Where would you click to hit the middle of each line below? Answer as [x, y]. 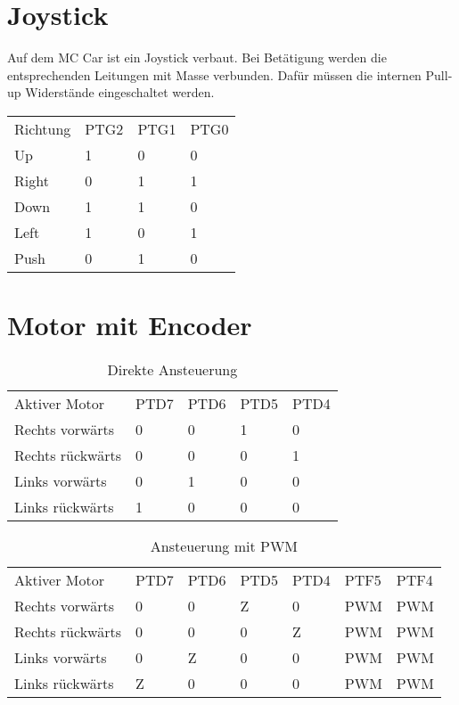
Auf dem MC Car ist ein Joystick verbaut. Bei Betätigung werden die [197, 57]
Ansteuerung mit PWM [224, 546]
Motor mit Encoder [130, 325]
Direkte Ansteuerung [172, 370]
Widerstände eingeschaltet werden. [120, 92]
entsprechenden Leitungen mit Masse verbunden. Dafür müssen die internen [214, 74]
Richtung [43, 128]
